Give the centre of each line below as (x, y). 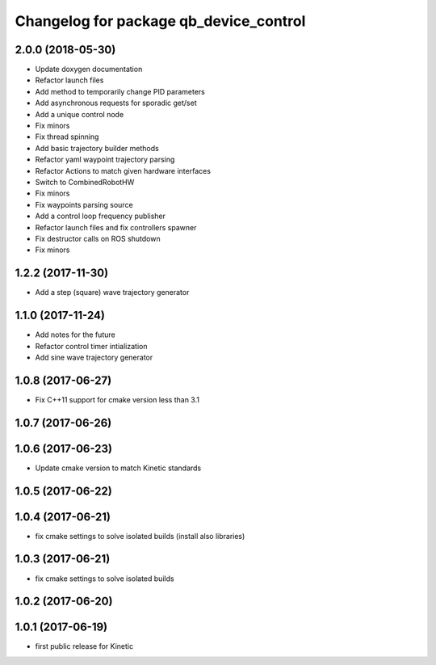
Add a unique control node (80, 114)
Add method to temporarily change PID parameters (120, 91)
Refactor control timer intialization (91, 346)
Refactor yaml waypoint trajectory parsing (105, 160)
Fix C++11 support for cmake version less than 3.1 (117, 399)
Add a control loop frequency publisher (100, 216)
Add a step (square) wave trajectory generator (112, 293)
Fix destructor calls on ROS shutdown (98, 238)
